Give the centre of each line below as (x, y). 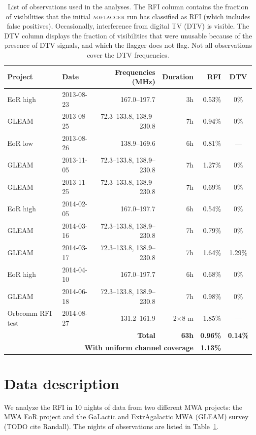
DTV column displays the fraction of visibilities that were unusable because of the (128, 35)
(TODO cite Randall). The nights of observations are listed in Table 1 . (111, 426)
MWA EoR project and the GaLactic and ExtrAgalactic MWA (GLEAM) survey (126, 417)
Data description (62, 383)
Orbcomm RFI (30, 313)
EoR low (20, 143)
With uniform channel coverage (139, 347)
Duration (178, 77)
